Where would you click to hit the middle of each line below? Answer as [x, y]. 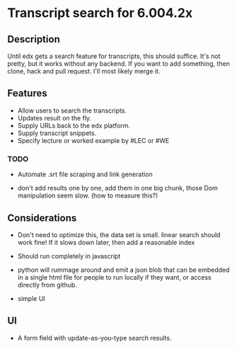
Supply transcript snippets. [57, 133]
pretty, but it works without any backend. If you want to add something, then [118, 64]
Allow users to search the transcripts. [72, 110]
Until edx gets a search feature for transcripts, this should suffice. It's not [114, 56]
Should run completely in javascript [69, 256]
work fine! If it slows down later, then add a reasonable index [106, 242]
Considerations [42, 218]
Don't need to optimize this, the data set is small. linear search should [119, 234]
